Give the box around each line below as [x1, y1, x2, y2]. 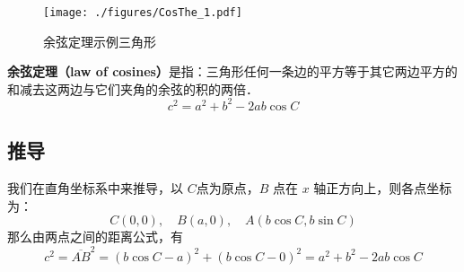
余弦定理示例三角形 [43, 31, 156, 50]
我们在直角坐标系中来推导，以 [7, 179, 183, 197]
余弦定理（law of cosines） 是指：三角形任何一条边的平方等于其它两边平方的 [7, 62, 458, 81]
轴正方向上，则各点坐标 [313, 179, 452, 197]
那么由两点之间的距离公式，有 [7, 227, 183, 246]
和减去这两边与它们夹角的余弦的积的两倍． [7, 79, 258, 98]
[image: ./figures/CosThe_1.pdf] [43, 6, 242, 19]
